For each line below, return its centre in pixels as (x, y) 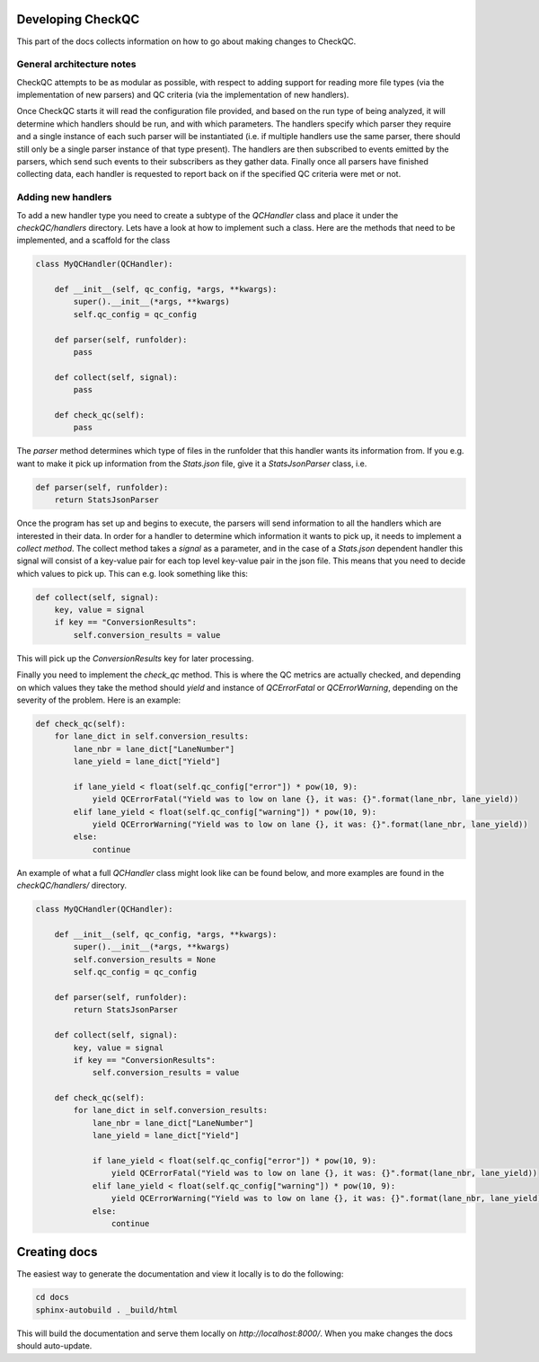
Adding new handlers (64, 198)
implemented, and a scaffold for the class (93, 240)
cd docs (52, 1297)
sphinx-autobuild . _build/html (107, 1310)
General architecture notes (76, 65)
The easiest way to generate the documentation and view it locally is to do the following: (180, 1274)
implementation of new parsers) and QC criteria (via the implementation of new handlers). (183, 95)
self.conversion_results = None (144, 960)
